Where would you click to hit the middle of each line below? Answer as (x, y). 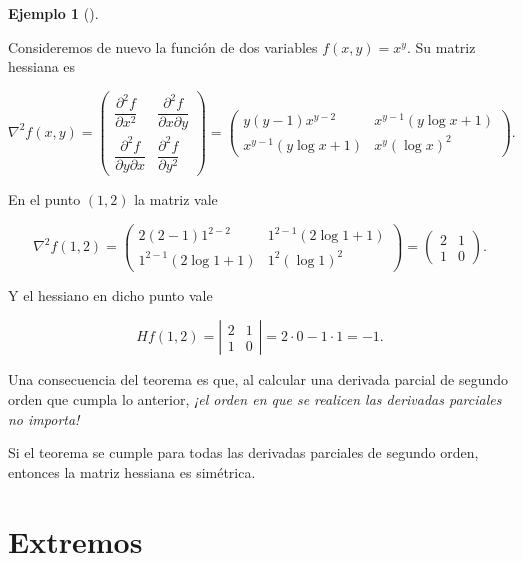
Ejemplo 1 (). (53, 13)
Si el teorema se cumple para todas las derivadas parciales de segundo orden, (243, 452)
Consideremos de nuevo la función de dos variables (163, 46)
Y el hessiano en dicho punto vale (110, 294)
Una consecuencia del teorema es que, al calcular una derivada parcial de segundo (258, 379)
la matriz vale (176, 199)
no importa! (44, 418)
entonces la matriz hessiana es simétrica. (132, 471)
